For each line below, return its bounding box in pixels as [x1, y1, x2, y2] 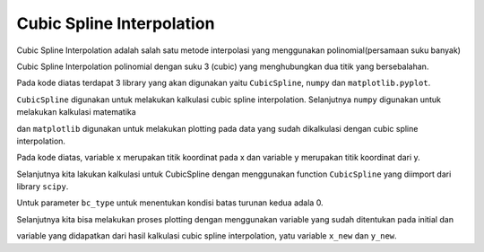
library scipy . [16, 181, 69, 192]
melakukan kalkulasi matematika [16, 107, 136, 117]
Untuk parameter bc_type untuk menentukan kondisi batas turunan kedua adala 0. [16, 197, 324, 208]
